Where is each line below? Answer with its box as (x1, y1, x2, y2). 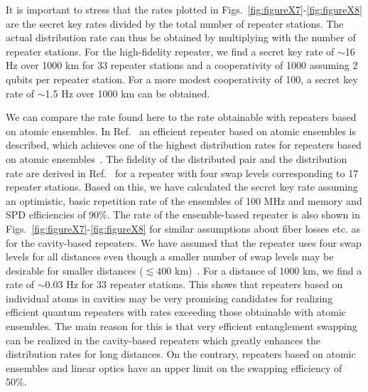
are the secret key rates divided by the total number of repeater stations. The (6, 16, 344, 31)
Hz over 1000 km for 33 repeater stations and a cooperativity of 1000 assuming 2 (6, 58, 358, 73)
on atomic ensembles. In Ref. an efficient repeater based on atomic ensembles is (6, 123, 356, 138)
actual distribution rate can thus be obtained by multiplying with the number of (6, 30, 356, 45)
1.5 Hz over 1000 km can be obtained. (45, 85, 210, 100)
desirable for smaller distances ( (6, 263, 144, 277)
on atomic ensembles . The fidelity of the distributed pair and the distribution (6, 151, 347, 166)
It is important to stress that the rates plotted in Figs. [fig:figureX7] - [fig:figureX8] (6, 2, 362, 16)
